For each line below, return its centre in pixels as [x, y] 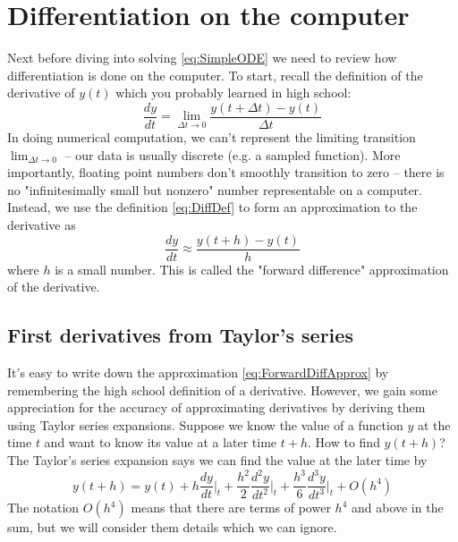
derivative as [42, 224]
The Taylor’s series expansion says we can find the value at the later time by [217, 459]
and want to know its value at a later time [161, 442]
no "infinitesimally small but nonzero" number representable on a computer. [215, 189]
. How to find [344, 442]
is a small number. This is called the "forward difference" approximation [252, 269]
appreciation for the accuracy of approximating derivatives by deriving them [216, 407]
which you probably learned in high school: [233, 93]
